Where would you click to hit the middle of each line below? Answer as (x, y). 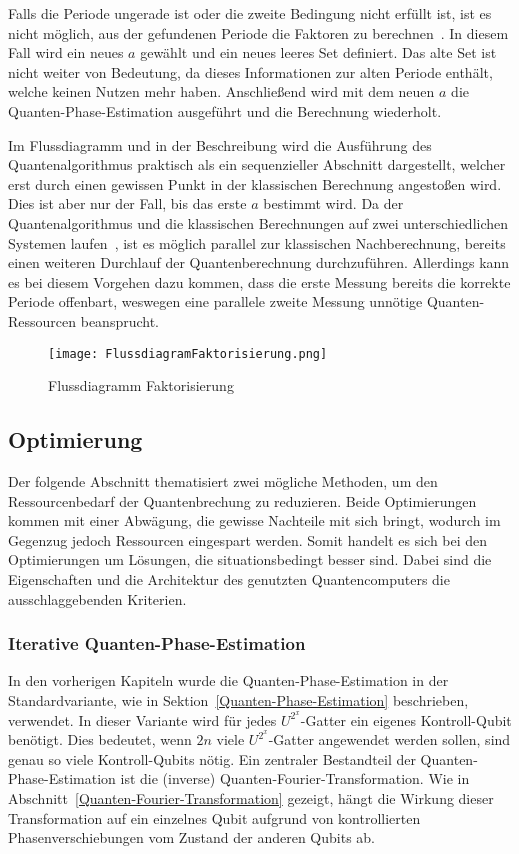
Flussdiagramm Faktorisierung (141, 385)
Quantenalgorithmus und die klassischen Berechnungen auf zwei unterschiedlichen (258, 222)
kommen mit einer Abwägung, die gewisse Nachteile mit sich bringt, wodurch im (254, 520)
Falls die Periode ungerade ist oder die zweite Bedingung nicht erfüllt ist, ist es (250, 13)
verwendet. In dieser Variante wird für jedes (142, 719)
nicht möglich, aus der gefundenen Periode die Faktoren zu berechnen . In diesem (258, 32)
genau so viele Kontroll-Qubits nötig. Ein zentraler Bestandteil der (212, 758)
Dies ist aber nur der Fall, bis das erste (127, 203)
